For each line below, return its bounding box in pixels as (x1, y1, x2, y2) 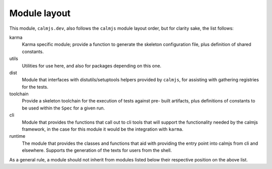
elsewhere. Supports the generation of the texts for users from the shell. (22, 147, 172, 153)
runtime (9, 133, 26, 139)
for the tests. (22, 84, 49, 90)
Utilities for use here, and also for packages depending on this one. (22, 63, 162, 69)
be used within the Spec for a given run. (22, 105, 105, 111)
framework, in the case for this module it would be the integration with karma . (22, 126, 183, 132)
